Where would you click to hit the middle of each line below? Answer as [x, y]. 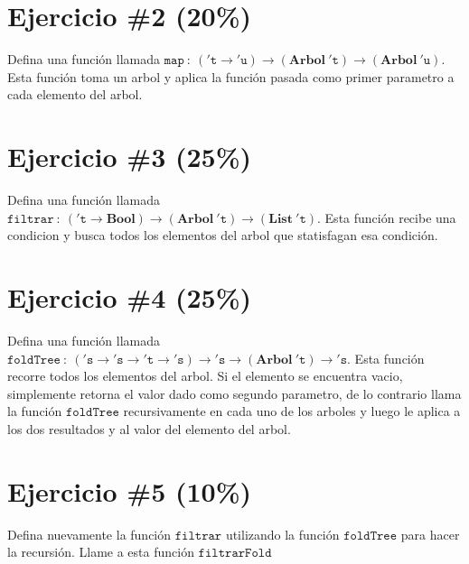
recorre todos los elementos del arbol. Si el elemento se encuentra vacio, [205, 376]
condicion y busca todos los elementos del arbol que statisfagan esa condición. [223, 235]
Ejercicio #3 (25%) [130, 157]
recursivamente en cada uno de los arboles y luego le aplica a [292, 411]
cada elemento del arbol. [75, 94]
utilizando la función [282, 534]
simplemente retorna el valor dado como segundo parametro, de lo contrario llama [234, 393]
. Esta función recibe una [387, 217]
